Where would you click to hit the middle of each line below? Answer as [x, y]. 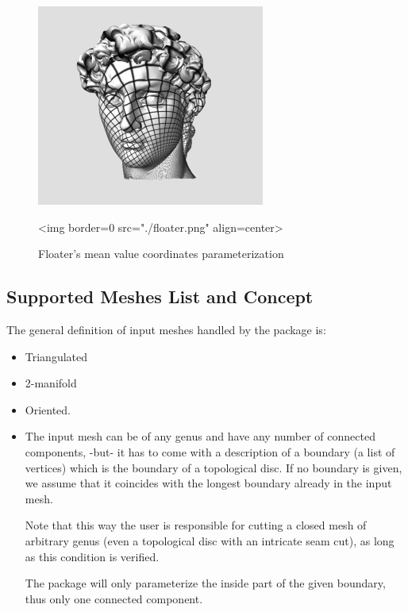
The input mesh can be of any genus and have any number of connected [200, 436]
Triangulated [56, 356]
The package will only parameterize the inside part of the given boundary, [205, 583]
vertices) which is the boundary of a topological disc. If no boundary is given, [214, 467]
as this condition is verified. [92, 556]
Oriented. [48, 409]
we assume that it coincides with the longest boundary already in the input [208, 483]
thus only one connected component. [114, 598]
